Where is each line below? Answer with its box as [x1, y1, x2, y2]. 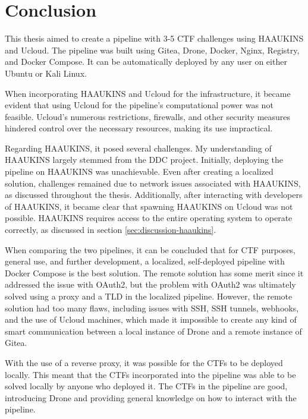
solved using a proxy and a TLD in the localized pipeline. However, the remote [5, 290, 293, 302]
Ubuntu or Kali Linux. [5, 67, 87, 79]
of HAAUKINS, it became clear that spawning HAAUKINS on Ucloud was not [5, 200, 293, 212]
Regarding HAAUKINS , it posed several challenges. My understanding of [5, 141, 272, 154]
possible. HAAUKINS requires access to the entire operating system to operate [5, 212, 293, 224]
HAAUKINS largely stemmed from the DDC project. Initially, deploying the [5, 153, 284, 166]
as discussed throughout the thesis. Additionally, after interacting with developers [5, 188, 303, 201]
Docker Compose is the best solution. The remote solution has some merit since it [5, 266, 304, 279]
